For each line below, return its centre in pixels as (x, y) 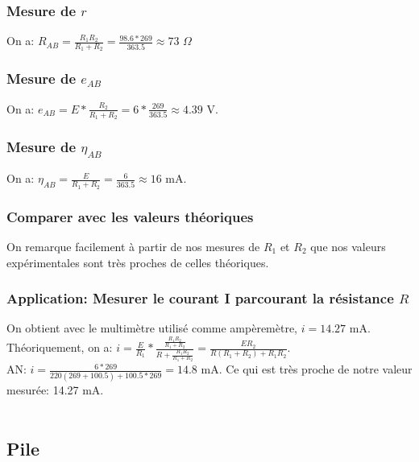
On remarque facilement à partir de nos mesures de (133, 246)
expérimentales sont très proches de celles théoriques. (138, 262)
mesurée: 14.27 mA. (55, 389)
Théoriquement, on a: (60, 347)
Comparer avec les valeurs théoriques (130, 216)
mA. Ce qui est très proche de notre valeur (307, 369)
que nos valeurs (348, 246)
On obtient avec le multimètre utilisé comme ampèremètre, (152, 328)
